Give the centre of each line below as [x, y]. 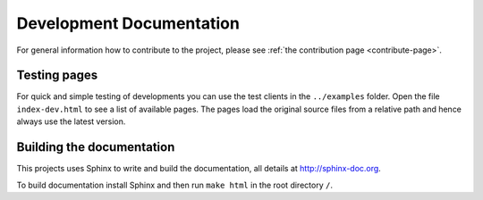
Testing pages [57, 75]
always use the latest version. [71, 121]
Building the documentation [96, 147]
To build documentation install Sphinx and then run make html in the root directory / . [174, 185]
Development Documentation [128, 23]
